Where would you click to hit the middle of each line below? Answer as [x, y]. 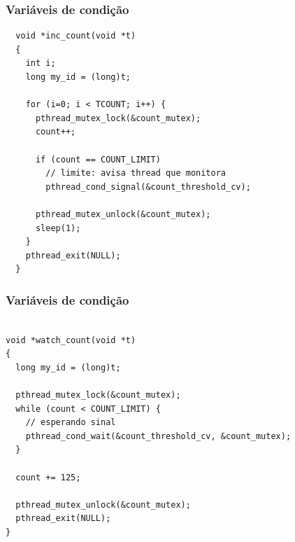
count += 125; [48, 477]
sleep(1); [58, 228]
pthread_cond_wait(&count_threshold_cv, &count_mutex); [158, 436]
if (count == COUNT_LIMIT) [98, 159]
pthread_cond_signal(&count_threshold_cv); [148, 187]
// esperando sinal [71, 423]
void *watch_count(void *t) [71, 340]
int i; [41, 63]
